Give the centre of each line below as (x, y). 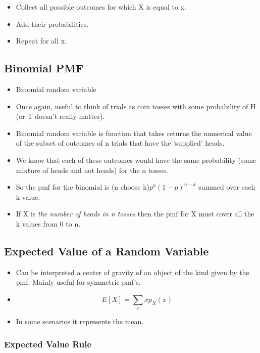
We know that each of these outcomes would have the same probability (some (136, 160)
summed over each (227, 187)
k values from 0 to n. (48, 223)
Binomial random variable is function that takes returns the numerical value (134, 133)
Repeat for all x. (41, 41)
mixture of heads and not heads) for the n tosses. (92, 170)
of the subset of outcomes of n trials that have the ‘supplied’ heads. (120, 143)
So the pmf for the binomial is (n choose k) (83, 187)
